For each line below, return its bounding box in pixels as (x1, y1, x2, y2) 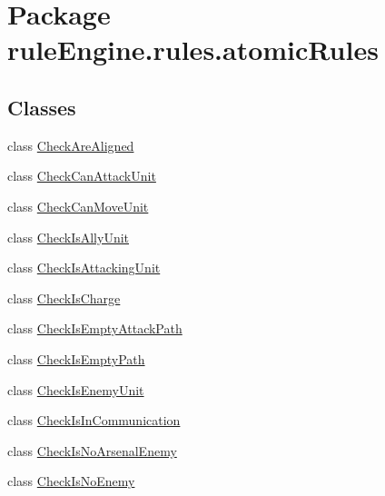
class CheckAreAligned (7, 135, 134, 154)
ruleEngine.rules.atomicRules (7, 31, 379, 68)
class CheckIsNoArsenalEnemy (7, 441, 177, 460)
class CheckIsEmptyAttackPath (7, 319, 183, 338)
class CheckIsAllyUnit (7, 227, 130, 246)
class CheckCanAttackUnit (7, 166, 156, 185)
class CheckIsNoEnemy (7, 471, 135, 491)
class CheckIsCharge (7, 288, 121, 307)
